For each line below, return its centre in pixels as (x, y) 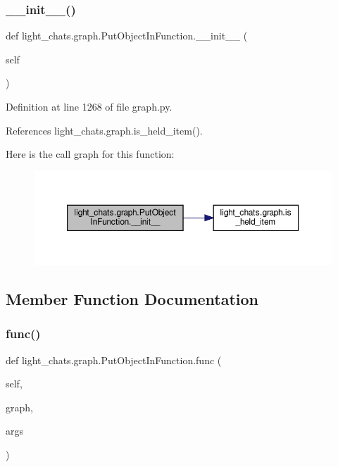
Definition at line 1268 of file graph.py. (89, 106)
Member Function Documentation (132, 299)
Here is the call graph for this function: (90, 154)
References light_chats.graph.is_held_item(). (104, 130)
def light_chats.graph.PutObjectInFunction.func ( (114, 360)
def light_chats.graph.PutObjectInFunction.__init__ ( (127, 36)
